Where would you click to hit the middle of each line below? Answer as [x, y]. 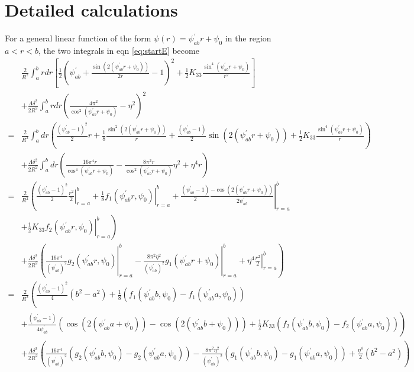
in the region [248, 38]
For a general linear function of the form [78, 38]
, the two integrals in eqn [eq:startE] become [119, 50]
